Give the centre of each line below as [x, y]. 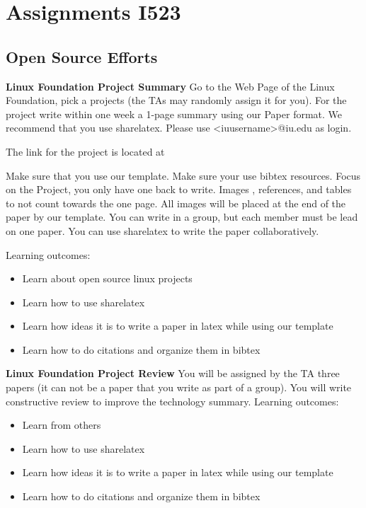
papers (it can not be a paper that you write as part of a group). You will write [179, 387]
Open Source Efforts [82, 56]
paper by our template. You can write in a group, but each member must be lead [182, 217]
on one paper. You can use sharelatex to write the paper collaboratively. [162, 230]
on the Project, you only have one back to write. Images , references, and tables [179, 189]
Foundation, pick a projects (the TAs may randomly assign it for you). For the [176, 100]
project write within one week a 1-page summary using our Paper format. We [174, 114]
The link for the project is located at [85, 151]
